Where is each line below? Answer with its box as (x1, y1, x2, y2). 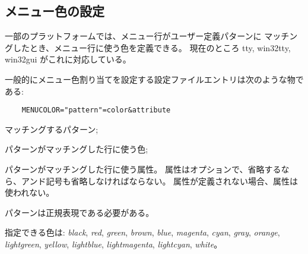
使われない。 (5, 186, 55, 199)
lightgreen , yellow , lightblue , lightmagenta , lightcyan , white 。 (5, 237, 223, 250)
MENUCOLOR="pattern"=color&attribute (21, 106, 171, 115)
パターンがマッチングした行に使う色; (5, 143, 148, 155)
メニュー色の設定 (5, 2, 104, 20)
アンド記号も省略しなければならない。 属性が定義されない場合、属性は (21, 174, 299, 187)
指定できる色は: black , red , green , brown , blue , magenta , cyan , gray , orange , (5, 226, 280, 239)
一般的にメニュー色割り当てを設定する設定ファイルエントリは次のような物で (5, 73, 304, 85)
